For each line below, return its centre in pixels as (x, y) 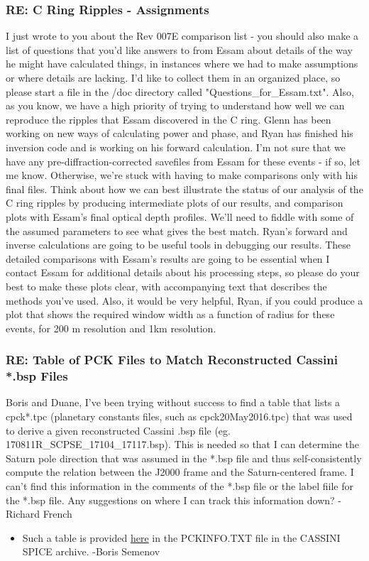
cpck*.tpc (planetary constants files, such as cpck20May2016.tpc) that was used (179, 416)
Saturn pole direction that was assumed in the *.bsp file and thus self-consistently (184, 458)
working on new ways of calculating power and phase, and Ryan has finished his (180, 133)
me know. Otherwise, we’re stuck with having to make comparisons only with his (182, 175)
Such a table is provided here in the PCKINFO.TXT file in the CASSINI (181, 537)
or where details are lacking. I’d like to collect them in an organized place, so (173, 77)
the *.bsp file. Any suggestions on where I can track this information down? (170, 500)
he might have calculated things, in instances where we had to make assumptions (182, 64)
